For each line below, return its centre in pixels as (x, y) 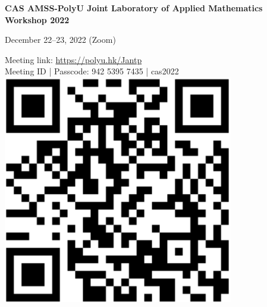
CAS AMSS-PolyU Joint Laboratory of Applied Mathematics (134, 8)
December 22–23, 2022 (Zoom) (60, 40)
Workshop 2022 (37, 19)
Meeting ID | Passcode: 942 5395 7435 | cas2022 (92, 71)
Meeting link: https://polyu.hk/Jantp (73, 59)
